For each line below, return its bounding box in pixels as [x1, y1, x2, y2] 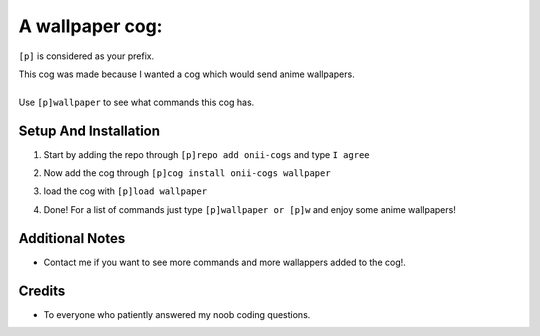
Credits [18, 282, 66, 299]
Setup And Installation [18, 122, 160, 139]
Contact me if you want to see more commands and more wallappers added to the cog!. [43, 256, 407, 268]
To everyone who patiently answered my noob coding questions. [43, 308, 311, 320]
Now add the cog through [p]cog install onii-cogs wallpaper [43, 167, 331, 179]
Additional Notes [18, 230, 126, 247]
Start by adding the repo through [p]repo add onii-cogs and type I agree [43, 148, 370, 160]
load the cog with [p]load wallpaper [43, 185, 208, 197]
